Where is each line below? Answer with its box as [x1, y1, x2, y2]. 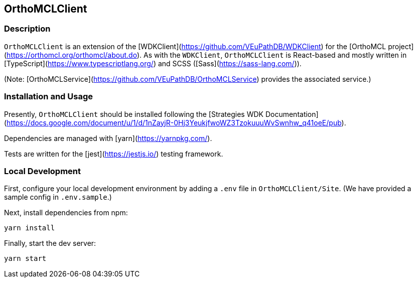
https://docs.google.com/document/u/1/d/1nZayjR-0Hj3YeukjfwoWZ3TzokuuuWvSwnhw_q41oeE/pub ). [7, 118, 346, 127]
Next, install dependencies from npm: [4, 208, 128, 217]
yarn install [4, 224, 55, 232]
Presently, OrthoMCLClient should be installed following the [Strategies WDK [4, 109, 263, 118]
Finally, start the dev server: [4, 239, 96, 248]
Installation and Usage [4, 91, 93, 102]
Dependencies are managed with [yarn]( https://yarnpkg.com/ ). [4, 133, 212, 143]
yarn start [4, 254, 47, 263]
